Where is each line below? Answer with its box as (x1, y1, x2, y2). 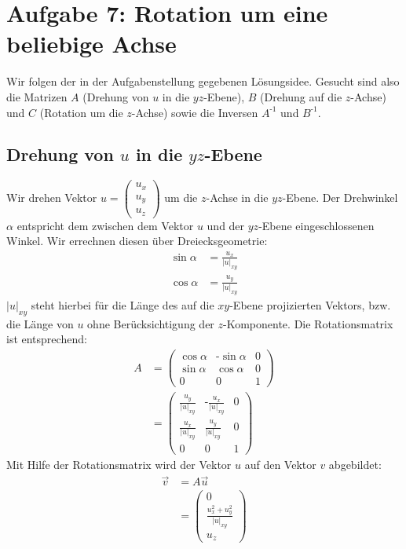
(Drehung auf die (260, 88, 342, 104)
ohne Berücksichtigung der (87, 315, 214, 331)
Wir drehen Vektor (6, 189, 97, 206)
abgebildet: (328, 456, 382, 473)
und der (207, 217, 245, 233)
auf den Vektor (244, 456, 316, 473)
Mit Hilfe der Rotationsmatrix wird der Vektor (6, 456, 232, 473)
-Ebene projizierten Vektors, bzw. (229, 297, 391, 313)
